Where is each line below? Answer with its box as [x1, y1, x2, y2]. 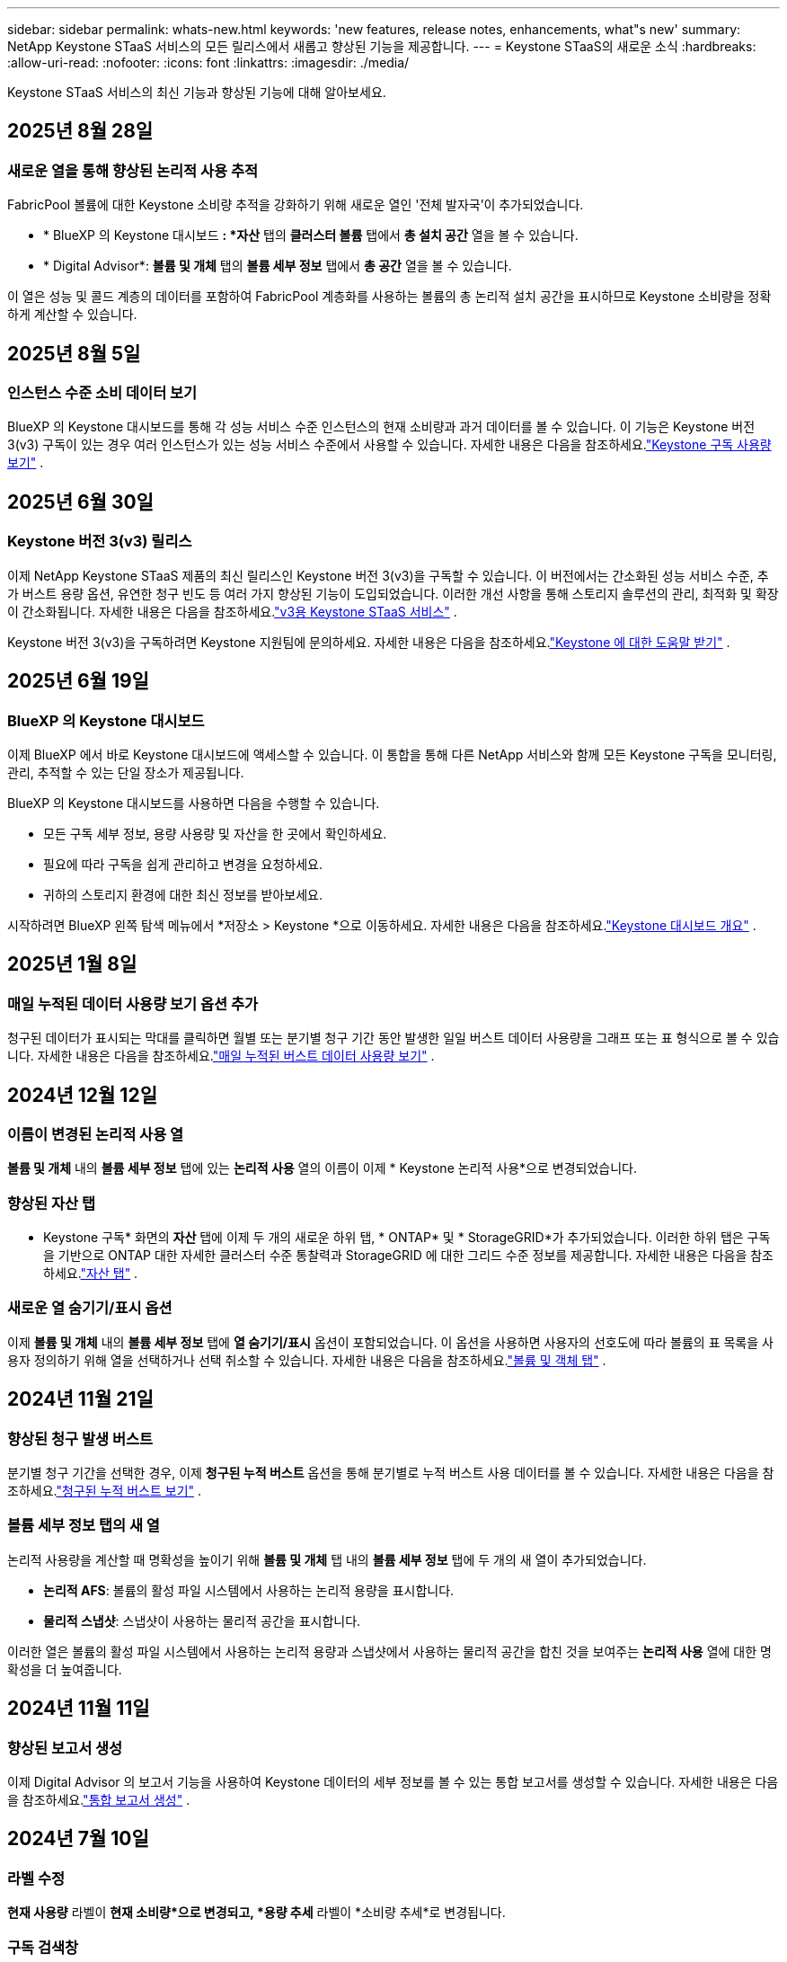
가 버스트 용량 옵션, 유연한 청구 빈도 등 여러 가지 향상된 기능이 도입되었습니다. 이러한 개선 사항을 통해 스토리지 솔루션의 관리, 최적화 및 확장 [7, 585, 779, 601]
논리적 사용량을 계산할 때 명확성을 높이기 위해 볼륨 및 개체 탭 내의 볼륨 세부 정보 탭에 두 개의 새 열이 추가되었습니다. [7, 1551, 647, 1567]
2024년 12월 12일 [7, 1083, 157, 1106]
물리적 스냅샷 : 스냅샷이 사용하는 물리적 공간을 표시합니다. [43, 1612, 361, 1629]
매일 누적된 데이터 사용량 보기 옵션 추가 [7, 994, 259, 1013]
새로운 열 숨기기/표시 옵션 [7, 1299, 172, 1318]
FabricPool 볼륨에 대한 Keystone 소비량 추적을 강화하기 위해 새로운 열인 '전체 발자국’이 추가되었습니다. [7, 197, 584, 213]
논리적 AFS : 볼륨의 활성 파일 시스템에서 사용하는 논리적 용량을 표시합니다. [43, 1582, 455, 1598]
